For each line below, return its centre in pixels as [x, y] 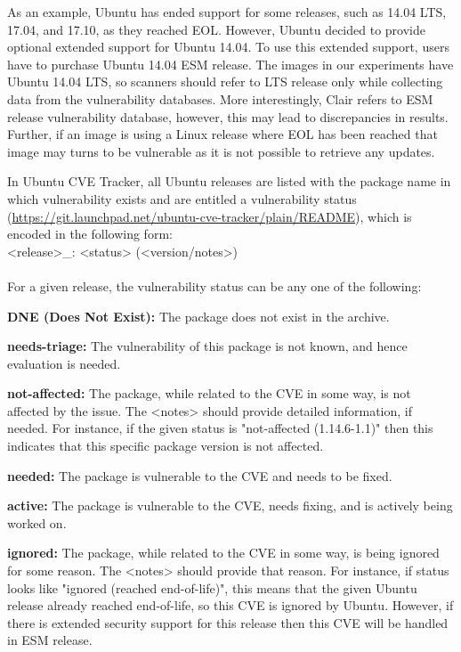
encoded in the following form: [90, 234]
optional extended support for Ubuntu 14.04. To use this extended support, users [228, 47]
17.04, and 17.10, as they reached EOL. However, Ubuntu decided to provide [216, 29]
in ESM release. [50, 640]
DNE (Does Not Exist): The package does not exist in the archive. [198, 316]
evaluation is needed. [64, 363]
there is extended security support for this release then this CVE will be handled [228, 622]
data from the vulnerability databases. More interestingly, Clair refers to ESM [220, 98]
